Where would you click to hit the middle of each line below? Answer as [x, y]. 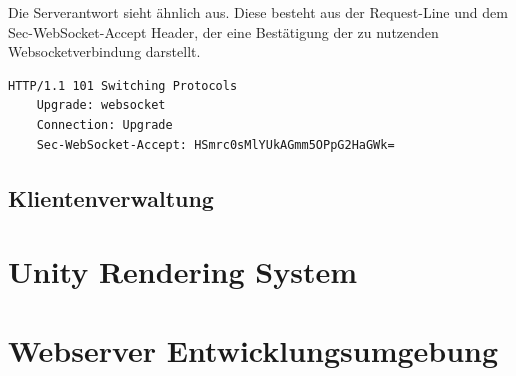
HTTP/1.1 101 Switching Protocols [123, 85]
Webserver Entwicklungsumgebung [253, 349]
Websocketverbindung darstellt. [104, 51]
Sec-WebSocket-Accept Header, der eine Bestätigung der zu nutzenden [223, 31]
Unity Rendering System [183, 271]
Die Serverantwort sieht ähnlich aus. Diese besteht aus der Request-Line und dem [258, 12]
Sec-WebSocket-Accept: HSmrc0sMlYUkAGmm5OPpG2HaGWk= [215, 144]
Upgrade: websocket [101, 105]
